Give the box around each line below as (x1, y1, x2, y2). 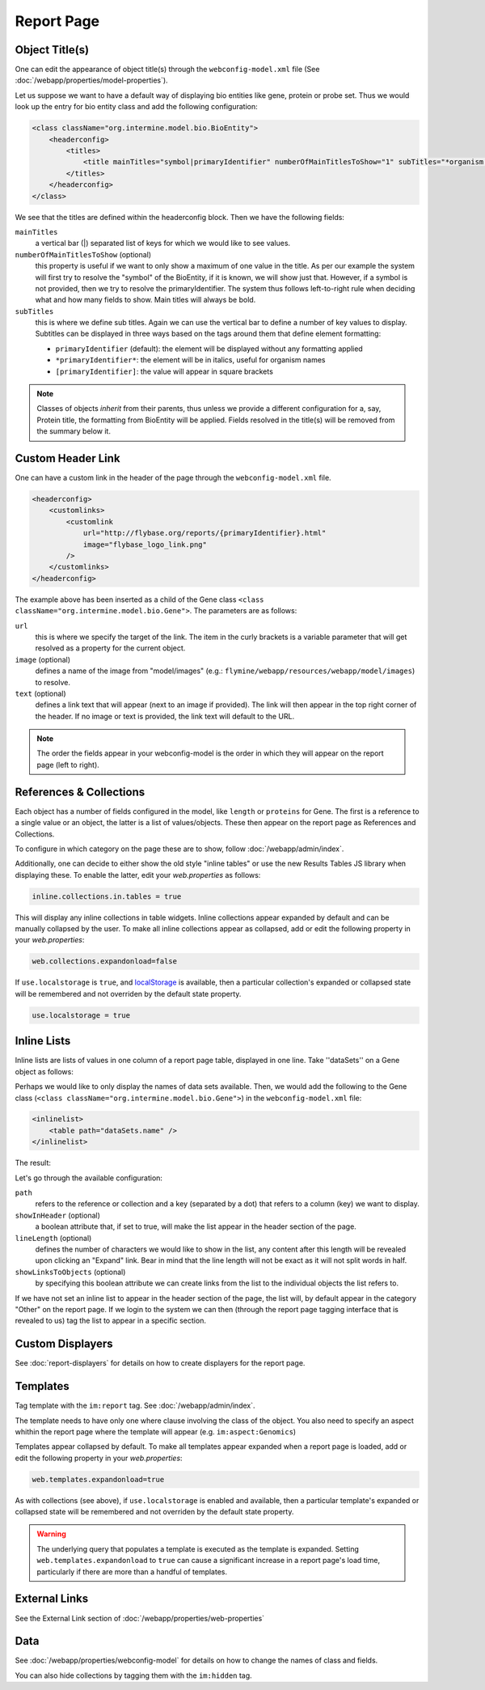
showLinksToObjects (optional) (15, 1267, 126, 1277)
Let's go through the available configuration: (15, 1173, 163, 1183)
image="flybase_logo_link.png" (82, 540, 208, 549)
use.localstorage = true (32, 1010, 131, 1019)
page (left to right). (36, 760, 100, 769)
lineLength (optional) (15, 1233, 92, 1243)
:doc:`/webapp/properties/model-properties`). (15, 75, 169, 85)
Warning (36, 1529, 66, 1539)
